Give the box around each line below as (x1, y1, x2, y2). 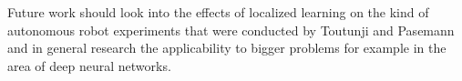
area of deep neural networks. (7, 56, 171, 75)
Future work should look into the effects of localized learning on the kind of (7, 3, 429, 21)
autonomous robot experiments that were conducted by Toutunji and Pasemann (7, 20, 455, 39)
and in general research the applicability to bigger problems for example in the (7, 38, 447, 57)
